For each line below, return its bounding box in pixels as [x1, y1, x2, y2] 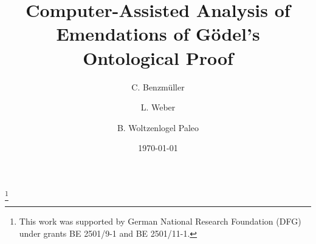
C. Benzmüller [131, 80, 185, 93]
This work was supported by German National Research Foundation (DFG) [19, 215, 301, 228]
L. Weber [140, 101, 176, 114]
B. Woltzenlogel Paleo [117, 121, 199, 134]
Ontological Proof [83, 45, 233, 70]
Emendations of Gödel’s [56, 21, 260, 46]
